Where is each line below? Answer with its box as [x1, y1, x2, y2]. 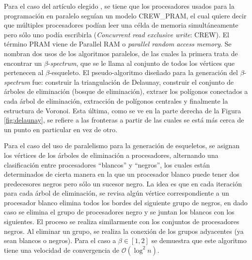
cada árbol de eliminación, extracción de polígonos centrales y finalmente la [4, 95, 228, 106]
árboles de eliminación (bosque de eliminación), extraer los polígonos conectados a [4, 86, 248, 96]
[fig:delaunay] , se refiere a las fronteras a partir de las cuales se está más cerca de [4, 115, 244, 125]
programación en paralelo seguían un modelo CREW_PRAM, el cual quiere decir [4, 10, 247, 20]
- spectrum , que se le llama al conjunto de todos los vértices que [47, 58, 235, 68]
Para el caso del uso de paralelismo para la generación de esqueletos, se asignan [4, 140, 240, 151]
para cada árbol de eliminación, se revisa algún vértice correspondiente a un [4, 188, 229, 198]
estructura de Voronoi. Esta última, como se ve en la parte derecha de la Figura [4, 105, 241, 115]
